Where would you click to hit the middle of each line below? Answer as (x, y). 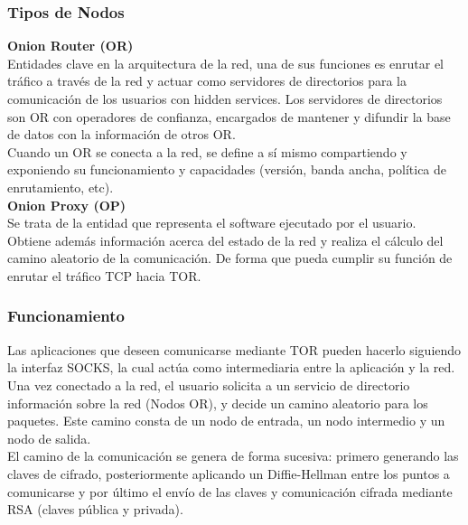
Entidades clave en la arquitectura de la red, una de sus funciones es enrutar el (225, 63)
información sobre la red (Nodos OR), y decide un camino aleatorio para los (218, 403)
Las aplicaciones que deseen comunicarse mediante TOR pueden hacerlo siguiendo (234, 349)
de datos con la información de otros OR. (122, 134)
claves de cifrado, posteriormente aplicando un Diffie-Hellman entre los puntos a (229, 473)
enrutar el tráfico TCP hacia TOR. (104, 275)
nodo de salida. (49, 438)
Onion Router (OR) (70, 46)
